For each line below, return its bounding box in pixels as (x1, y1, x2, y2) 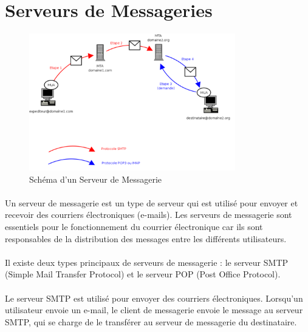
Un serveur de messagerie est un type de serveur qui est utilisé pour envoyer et (5, 196, 298, 209)
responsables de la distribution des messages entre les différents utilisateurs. (5, 232, 287, 245)
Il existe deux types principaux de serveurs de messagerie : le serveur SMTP (5, 256, 289, 268)
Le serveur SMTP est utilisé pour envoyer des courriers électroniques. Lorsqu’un (5, 291, 303, 304)
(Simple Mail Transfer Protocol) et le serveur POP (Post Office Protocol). (5, 268, 281, 280)
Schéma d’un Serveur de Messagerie (29, 172, 162, 185)
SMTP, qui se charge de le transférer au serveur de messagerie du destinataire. (5, 315, 297, 328)
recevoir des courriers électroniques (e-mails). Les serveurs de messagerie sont (5, 208, 292, 221)
